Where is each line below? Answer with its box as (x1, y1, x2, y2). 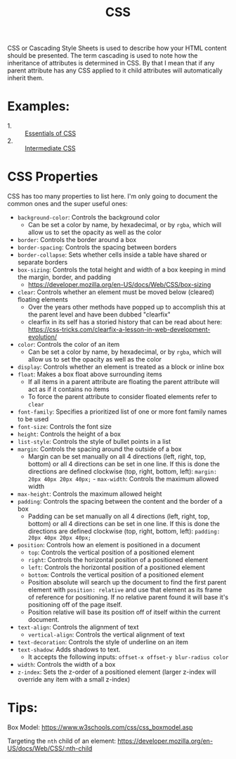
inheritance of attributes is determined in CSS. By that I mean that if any (7, 59, 215, 68)
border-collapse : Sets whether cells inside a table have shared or (17, 250, 207, 259)
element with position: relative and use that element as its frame (27, 585, 223, 594)
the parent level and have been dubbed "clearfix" (27, 310, 171, 319)
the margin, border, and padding (17, 273, 111, 281)
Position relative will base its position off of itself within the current (27, 608, 221, 616)
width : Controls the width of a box (17, 661, 116, 669)
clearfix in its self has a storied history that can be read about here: (27, 318, 223, 326)
